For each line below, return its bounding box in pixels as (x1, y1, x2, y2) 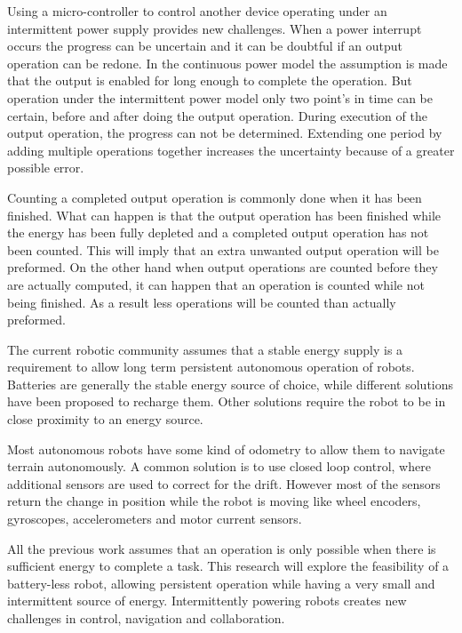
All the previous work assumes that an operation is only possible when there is (7, 539, 436, 557)
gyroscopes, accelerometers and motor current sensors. (7, 509, 302, 528)
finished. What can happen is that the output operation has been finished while (7, 205, 442, 224)
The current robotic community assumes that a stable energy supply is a (7, 340, 403, 358)
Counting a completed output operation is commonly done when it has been (7, 188, 422, 206)
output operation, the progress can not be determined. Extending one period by (7, 124, 442, 142)
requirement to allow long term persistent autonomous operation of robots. (7, 357, 415, 376)
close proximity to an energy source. (7, 410, 203, 429)
